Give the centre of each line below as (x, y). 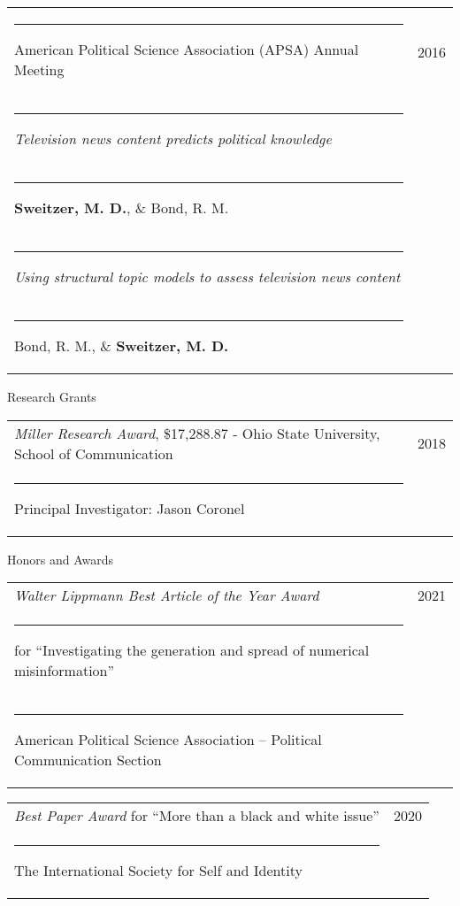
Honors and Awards (61, 559)
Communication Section (88, 760)
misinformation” (65, 671)
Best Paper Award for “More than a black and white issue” (197, 816)
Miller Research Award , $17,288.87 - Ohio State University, (197, 433)
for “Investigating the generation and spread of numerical (192, 650)
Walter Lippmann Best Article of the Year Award (167, 595)
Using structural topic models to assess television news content (207, 276)
